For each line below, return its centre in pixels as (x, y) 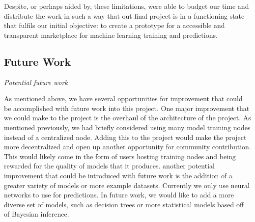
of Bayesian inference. (37, 214)
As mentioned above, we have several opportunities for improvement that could (123, 98)
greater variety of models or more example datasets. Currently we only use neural (127, 185)
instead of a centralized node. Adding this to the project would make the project (125, 137)
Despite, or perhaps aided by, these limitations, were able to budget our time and (127, 6)
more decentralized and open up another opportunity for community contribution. (127, 147)
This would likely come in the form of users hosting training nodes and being (120, 156)
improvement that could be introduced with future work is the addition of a (118, 175)
